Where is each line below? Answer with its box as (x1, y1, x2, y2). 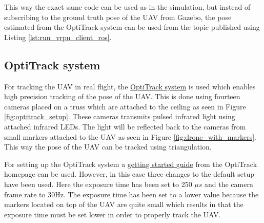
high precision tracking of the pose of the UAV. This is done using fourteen (4, 91, 240, 102)
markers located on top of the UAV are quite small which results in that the (4, 199, 243, 210)
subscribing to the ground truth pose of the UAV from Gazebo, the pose (4, 11, 232, 22)
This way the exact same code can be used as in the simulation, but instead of (4, 2, 251, 12)
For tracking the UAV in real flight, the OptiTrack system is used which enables (4, 81, 256, 91)
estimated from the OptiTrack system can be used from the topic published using (4, 22, 260, 32)
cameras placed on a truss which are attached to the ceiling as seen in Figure (4, 101, 246, 112)
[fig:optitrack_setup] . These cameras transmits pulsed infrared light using (4, 111, 235, 122)
